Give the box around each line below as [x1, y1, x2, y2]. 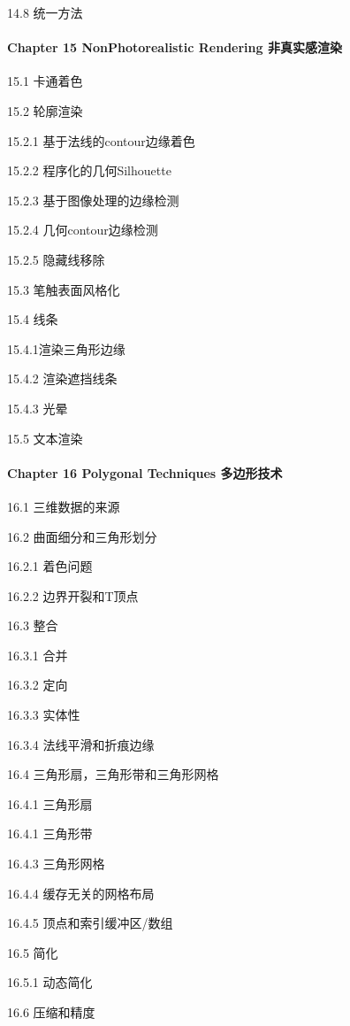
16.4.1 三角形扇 [7, 794, 93, 813]
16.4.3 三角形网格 [7, 854, 105, 873]
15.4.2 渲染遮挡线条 [7, 369, 118, 388]
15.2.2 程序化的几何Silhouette [7, 161, 171, 180]
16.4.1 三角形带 [7, 824, 93, 843]
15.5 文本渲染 [7, 428, 83, 447]
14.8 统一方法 [7, 4, 83, 21]
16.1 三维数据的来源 [7, 497, 120, 515]
